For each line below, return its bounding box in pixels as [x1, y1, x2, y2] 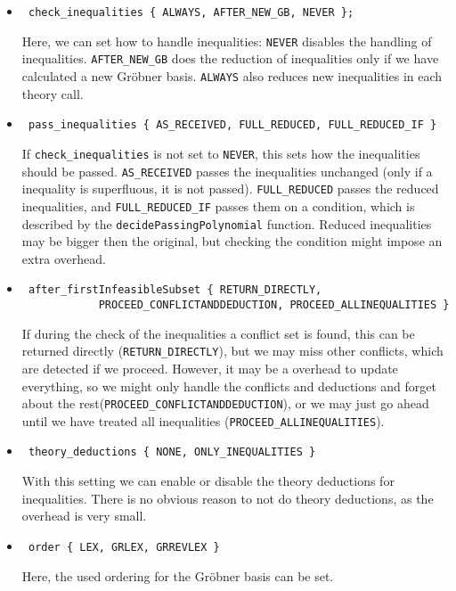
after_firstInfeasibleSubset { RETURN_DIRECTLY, [28, 283, 322, 297]
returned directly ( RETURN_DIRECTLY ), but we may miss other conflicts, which [21, 341, 444, 360]
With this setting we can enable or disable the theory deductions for [21, 472, 395, 490]
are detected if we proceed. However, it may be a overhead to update [21, 358, 398, 377]
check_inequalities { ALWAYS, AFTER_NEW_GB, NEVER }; [28, 6, 354, 19]
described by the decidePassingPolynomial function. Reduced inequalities [21, 214, 432, 233]
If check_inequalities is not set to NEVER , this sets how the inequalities [21, 144, 420, 162]
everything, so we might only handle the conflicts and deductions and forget [21, 376, 436, 395]
